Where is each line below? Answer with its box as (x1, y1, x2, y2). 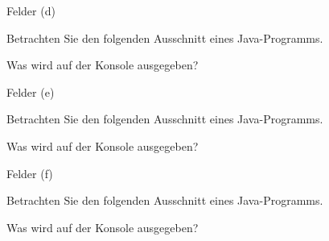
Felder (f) (6, 164, 53, 181)
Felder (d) (6, 2, 56, 19)
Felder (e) (6, 83, 55, 100)
